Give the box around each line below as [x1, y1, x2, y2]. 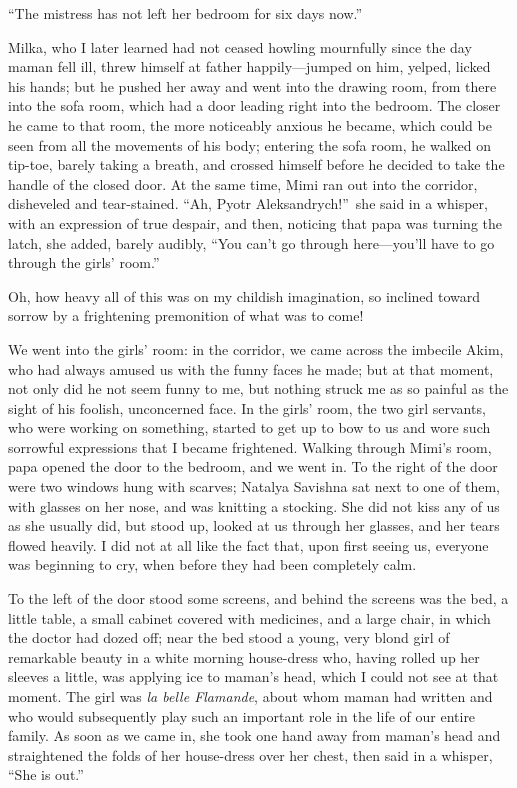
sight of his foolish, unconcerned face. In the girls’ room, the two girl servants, [8, 397, 486, 418]
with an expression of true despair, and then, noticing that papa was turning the [8, 212, 503, 233]
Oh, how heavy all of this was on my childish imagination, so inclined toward [8, 285, 481, 306]
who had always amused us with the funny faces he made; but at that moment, [8, 358, 494, 379]
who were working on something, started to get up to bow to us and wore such [8, 417, 491, 438]
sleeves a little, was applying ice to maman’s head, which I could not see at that [8, 666, 499, 687]
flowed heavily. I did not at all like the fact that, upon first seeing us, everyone [8, 534, 489, 555]
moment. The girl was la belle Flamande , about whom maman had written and [8, 686, 493, 706]
